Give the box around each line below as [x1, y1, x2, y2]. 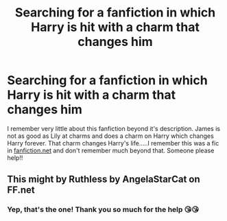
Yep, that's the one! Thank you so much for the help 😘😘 [7, 205, 200, 214]
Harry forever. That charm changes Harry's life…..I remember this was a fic [7, 139, 219, 147]
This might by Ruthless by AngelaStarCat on [7, 174, 200, 185]
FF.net [7, 184, 36, 196]
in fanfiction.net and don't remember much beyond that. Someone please [7, 146, 215, 154]
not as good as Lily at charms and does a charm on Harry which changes [7, 132, 214, 140]
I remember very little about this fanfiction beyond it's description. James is [7, 124, 221, 132]
